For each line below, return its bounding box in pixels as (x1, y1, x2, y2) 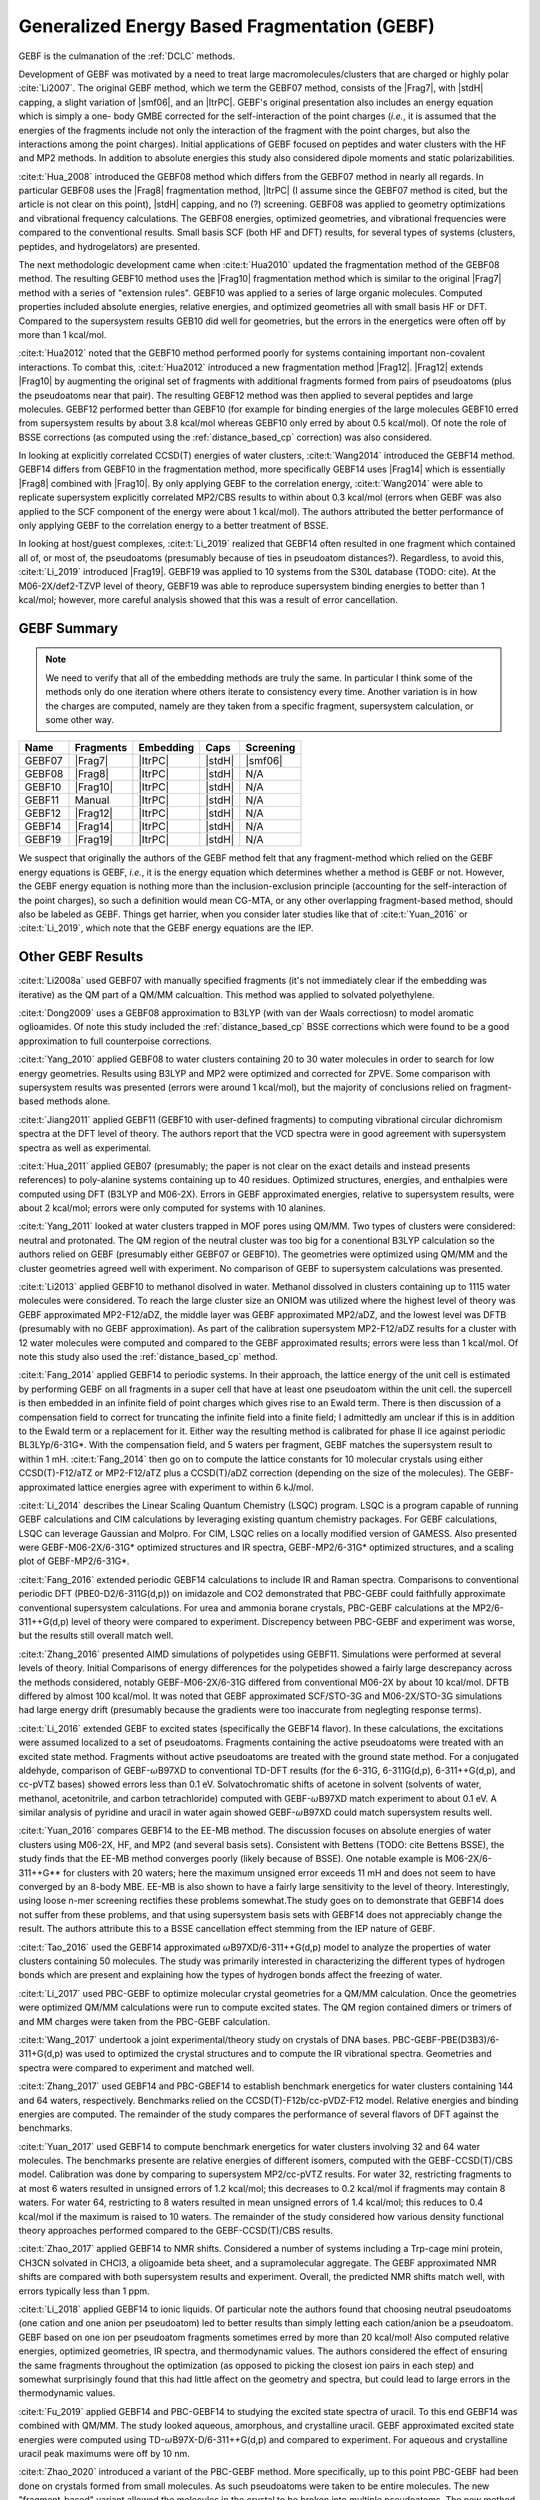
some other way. (45, 713, 115, 725)
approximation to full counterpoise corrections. (18, 1035, 212, 1047)
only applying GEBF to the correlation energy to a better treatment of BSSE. (18, 520, 329, 532)
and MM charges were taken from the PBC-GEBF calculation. (18, 2015, 271, 2027)
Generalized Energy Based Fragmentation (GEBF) (18, 15, 435, 37)
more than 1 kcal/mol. (18, 328, 107, 340)
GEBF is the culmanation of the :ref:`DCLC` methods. (18, 50, 236, 62)
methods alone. (46, 1095, 111, 1107)
